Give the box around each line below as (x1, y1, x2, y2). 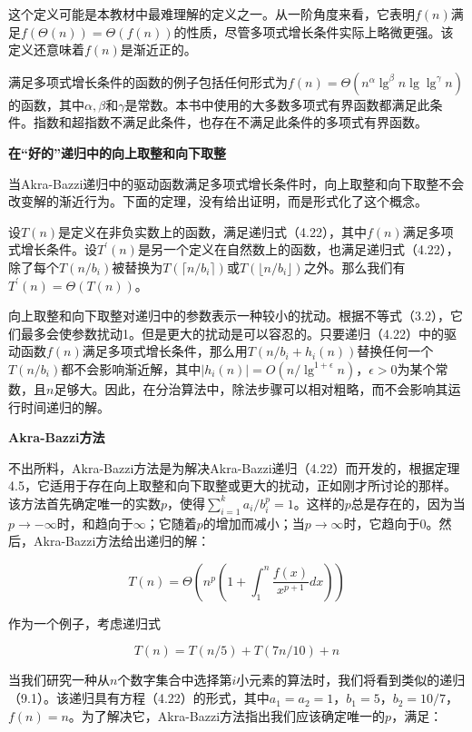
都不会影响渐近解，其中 (61, 359, 202, 378)
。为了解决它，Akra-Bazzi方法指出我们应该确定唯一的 (68, 706, 386, 725)
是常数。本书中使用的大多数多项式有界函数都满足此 (124, 94, 430, 114)
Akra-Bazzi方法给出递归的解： (33, 531, 211, 550)
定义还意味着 (8, 40, 84, 59)
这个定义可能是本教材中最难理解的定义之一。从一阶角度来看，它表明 (8, 5, 415, 23)
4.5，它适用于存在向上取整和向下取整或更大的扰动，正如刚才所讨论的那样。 (8, 476, 457, 495)
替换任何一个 (357, 341, 434, 361)
